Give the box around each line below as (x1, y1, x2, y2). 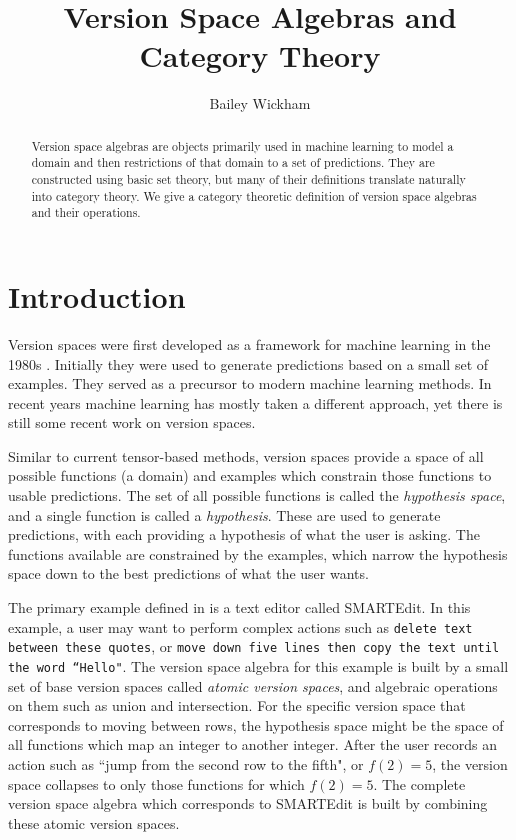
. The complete (373, 773, 466, 794)
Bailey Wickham (209, 93, 311, 114)
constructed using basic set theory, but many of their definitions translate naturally (31, 171, 466, 188)
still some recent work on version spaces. (8, 412, 256, 433)
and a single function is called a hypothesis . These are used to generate (8, 504, 441, 525)
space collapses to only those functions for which (8, 773, 305, 794)
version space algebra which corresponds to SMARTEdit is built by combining (8, 793, 488, 814)
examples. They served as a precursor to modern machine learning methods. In (8, 373, 492, 394)
